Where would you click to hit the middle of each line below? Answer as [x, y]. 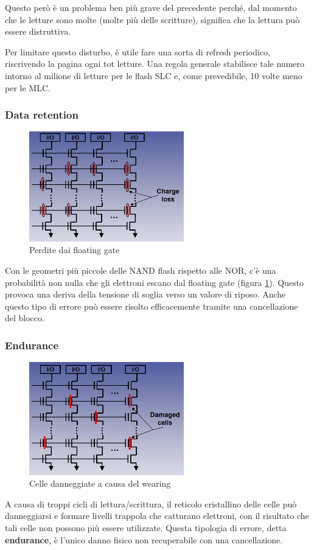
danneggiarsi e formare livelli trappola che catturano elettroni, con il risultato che [157, 516]
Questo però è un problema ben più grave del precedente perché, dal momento [151, 7]
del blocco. [25, 318]
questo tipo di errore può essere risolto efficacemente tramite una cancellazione [152, 306]
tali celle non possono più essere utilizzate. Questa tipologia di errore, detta [146, 528]
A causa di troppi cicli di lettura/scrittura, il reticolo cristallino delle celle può [151, 503]
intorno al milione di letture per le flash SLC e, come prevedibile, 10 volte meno [154, 75]
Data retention [42, 115]
